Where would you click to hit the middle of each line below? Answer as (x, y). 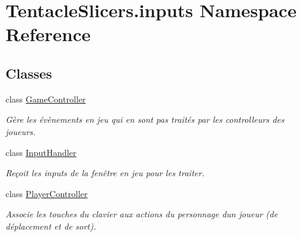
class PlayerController (47, 193)
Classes (29, 73)
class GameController (46, 99)
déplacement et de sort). (51, 226)
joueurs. (21, 131)
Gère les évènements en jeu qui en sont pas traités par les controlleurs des (145, 119)
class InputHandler (41, 152)
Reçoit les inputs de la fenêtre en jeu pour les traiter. (105, 173)
